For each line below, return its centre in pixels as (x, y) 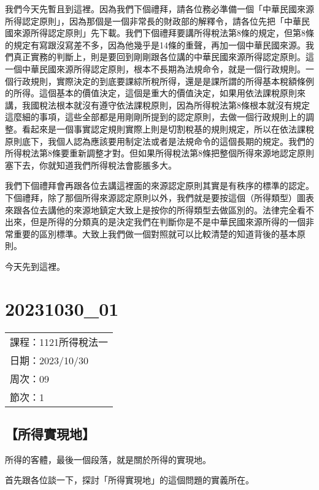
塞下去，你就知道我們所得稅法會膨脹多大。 (91, 165)
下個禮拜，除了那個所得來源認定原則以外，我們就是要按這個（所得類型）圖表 (159, 197)
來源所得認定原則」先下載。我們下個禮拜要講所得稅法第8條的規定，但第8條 (163, 33)
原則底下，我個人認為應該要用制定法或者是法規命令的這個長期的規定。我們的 (159, 141)
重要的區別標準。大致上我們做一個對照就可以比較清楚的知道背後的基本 (155, 233)
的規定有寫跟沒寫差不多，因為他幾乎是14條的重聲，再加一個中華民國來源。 (155, 44)
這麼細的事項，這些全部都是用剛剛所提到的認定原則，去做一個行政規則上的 (155, 117)
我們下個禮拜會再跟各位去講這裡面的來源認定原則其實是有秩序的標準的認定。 (159, 186)
